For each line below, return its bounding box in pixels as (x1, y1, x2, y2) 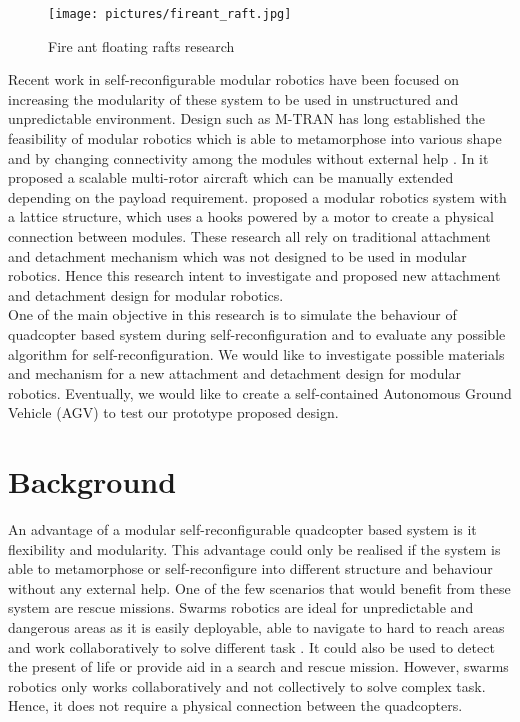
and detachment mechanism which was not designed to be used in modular (8, 245, 467, 266)
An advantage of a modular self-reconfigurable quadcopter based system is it (8, 519, 477, 540)
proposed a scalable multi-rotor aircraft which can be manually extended (8, 167, 454, 188)
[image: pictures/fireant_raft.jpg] (48, 7, 292, 21)
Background (8, 461, 177, 502)
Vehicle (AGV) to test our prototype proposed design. (8, 402, 339, 423)
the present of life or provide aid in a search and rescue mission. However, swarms (8, 656, 509, 677)
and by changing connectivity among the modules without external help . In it (8, 147, 489, 168)
